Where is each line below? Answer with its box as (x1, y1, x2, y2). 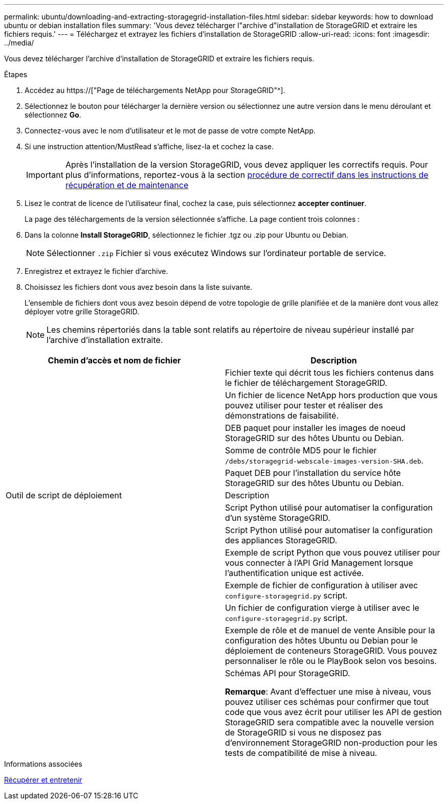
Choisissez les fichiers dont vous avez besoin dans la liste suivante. (25, 283, 253, 291)
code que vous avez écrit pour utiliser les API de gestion (225, 707, 442, 717)
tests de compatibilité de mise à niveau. (225, 748, 377, 758)
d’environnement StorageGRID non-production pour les (225, 738, 438, 748)
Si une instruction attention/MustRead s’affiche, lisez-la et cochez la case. (25, 142, 274, 151)
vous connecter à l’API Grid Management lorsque (225, 558, 413, 568)
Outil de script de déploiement (6, 490, 122, 500)
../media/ (4, 38, 34, 47)
